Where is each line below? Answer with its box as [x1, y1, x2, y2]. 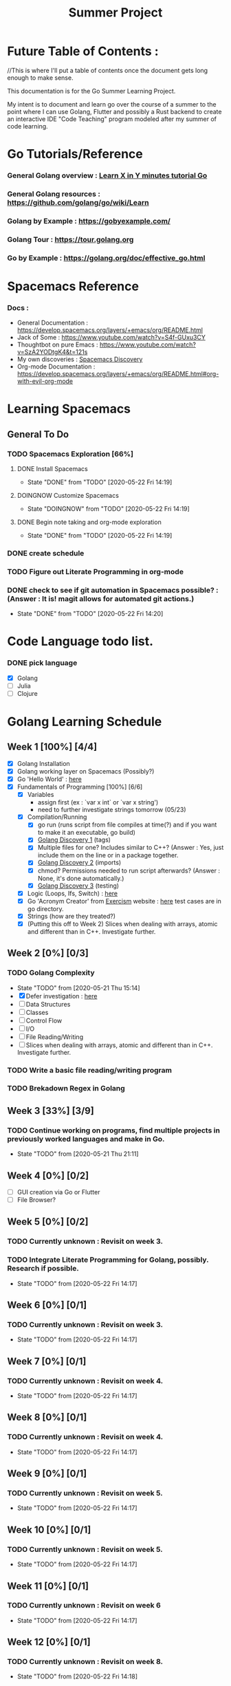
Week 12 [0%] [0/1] [7, 1636, 91, 1648]
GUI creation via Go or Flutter [16, 1187, 100, 1196]
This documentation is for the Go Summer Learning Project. [7, 87, 176, 95]
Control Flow [25, 1016, 63, 1025]
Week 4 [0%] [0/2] [7, 1170, 89, 1181]
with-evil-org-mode [16, 377, 74, 386]
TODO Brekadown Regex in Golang [7, 1084, 125, 1093]
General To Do [7, 428, 69, 440]
